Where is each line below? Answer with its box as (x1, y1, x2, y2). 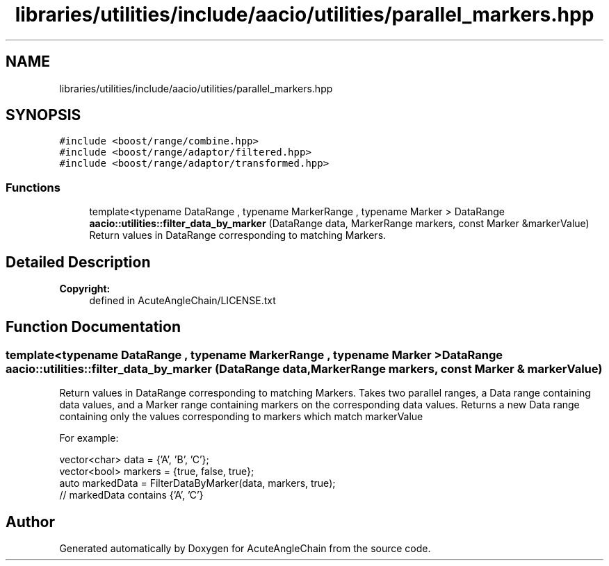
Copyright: (59, 283, 111, 295)
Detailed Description (6, 253, 151, 271)
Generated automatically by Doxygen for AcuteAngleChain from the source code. (59, 542, 431, 555)
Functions (6, 180, 60, 194)
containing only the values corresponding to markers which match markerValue (59, 410, 423, 423)
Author (6, 513, 55, 531)
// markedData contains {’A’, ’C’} (59, 489, 204, 501)
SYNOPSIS (6, 106, 81, 124)
